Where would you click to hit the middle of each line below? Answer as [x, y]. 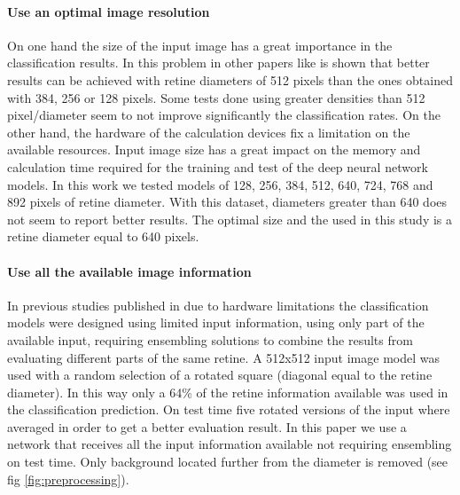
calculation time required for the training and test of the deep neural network [218, 166]
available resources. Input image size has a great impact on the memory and [214, 149]
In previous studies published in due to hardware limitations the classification [218, 305]
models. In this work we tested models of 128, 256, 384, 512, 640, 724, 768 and [220, 184]
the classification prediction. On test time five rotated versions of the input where [229, 409]
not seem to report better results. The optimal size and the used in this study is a [230, 219]
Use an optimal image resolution [109, 11]
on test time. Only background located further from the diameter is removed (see [228, 462]
